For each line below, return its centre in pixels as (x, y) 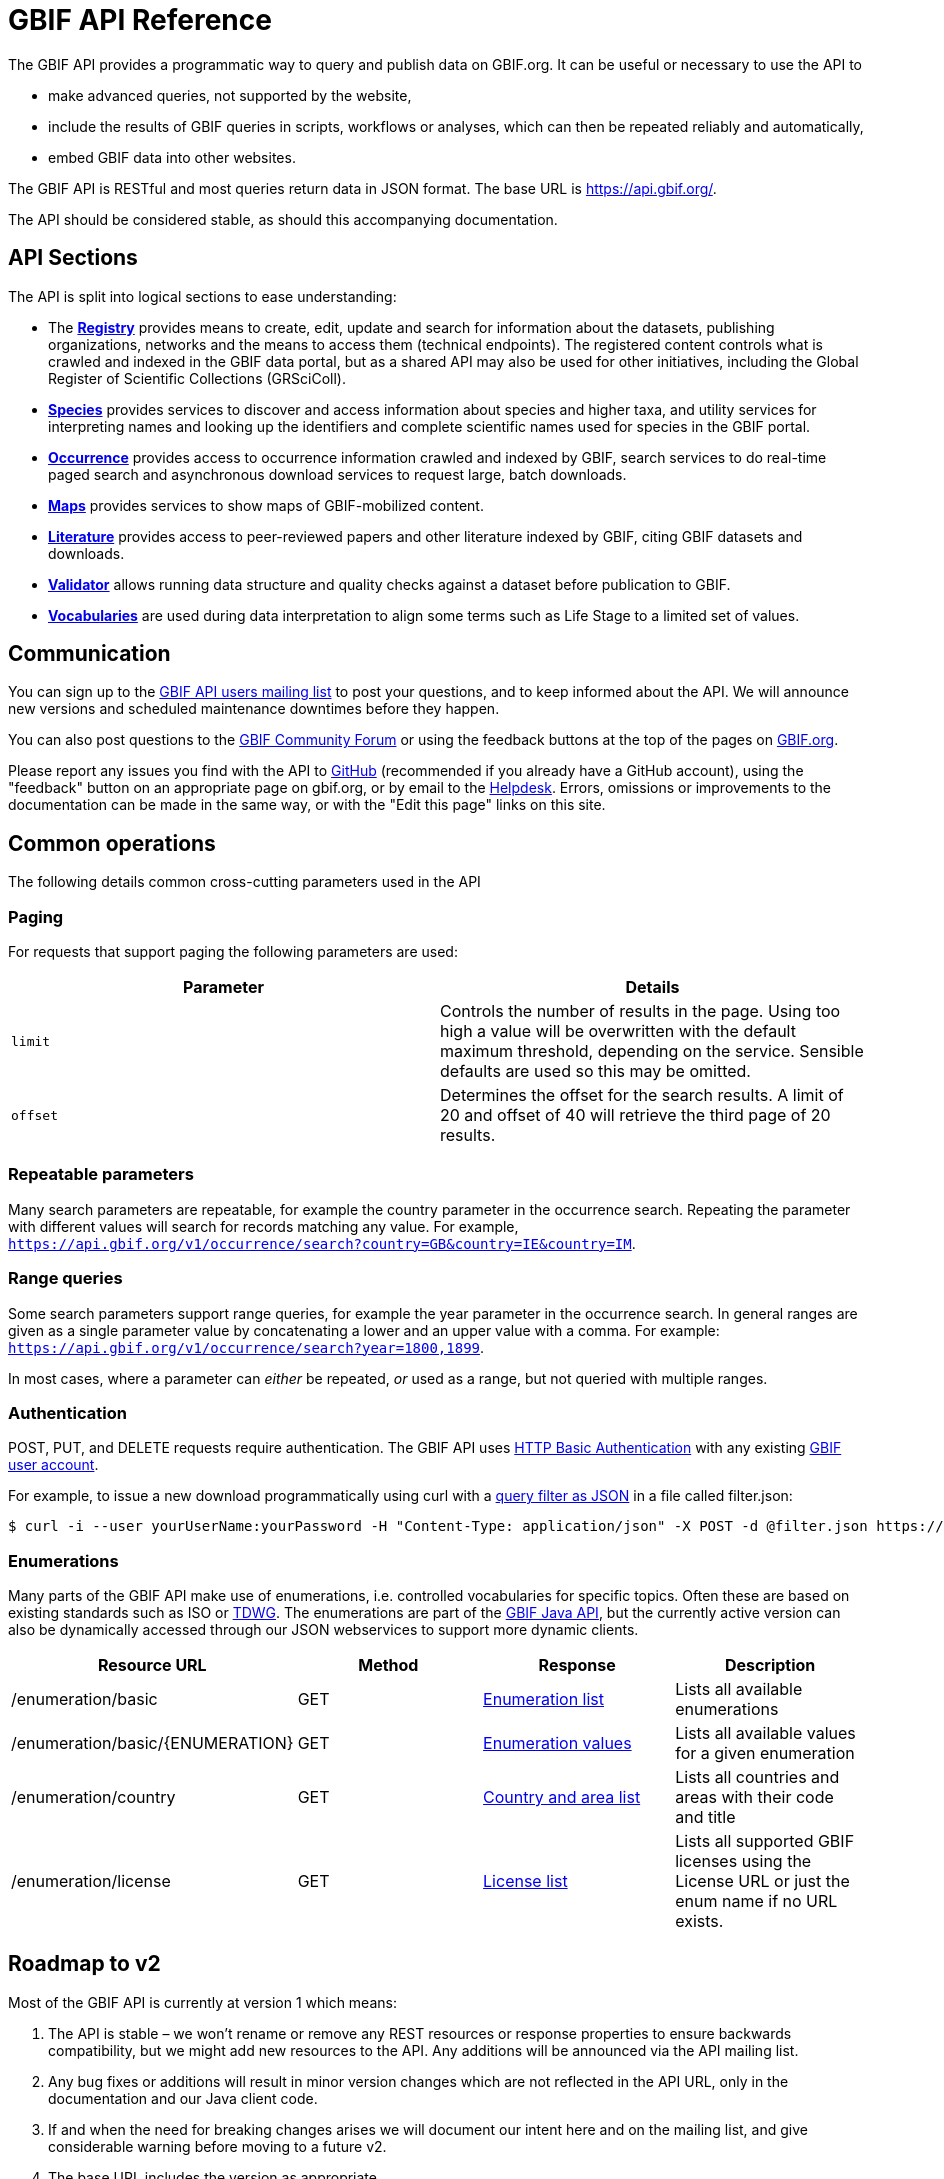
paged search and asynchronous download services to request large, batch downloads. (337, 474)
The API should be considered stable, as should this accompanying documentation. (283, 219)
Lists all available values (765, 1733)
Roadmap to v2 (84, 1964)
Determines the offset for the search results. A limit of (642, 1095)
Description (770, 1665)
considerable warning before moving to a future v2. (217, 2146)
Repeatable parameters (101, 1174)
